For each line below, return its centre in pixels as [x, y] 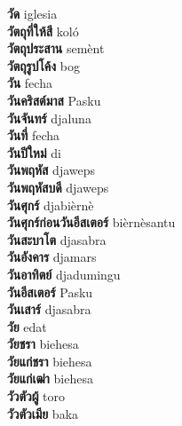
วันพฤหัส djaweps [51, 170]
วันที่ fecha [33, 135]
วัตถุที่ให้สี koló [43, 31]
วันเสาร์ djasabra [49, 309]
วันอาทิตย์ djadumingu [64, 274]
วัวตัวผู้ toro [36, 396]
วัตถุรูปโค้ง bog [44, 65]
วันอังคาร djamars [52, 257]
